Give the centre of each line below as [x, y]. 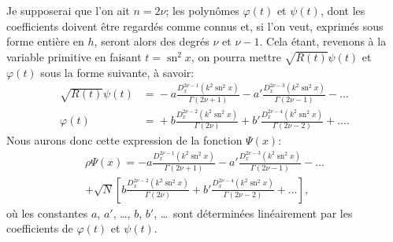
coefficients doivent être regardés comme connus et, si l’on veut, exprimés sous [195, 26]
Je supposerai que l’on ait [68, 10]
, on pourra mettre [236, 56]
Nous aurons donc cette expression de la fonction [124, 140]
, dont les [343, 10]
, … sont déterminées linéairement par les [253, 213]
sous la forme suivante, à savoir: [117, 72]
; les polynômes [202, 10]
